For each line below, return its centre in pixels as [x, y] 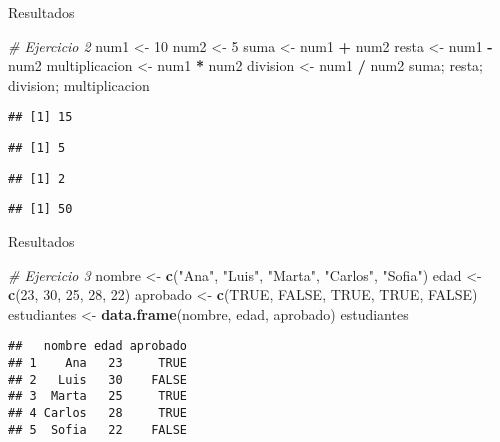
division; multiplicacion [79, 84]
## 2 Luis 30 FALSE [97, 379]
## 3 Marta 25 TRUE [97, 396]
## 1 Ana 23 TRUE [97, 363]
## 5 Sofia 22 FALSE [97, 429]
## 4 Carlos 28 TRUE [97, 413]
